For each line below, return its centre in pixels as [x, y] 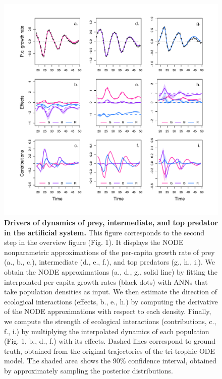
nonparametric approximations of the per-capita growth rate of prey [109, 252]
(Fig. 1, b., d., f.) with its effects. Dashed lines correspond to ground [110, 341]
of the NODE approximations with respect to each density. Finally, [108, 311]
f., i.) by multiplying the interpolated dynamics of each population [107, 331]
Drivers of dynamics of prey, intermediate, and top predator [111, 223]
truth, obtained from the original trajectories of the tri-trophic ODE [110, 351]
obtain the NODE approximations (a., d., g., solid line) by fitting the [111, 272]
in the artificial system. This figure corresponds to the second [104, 232]
